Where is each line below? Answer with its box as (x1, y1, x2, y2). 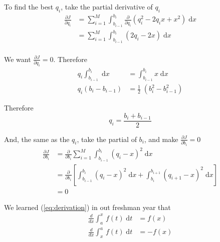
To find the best (4, 1, 54, 11)
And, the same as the (4, 133, 70, 144)
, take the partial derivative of (61, 1, 153, 11)
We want (4, 53, 31, 64)
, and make (144, 133, 178, 144)
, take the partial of (77, 133, 137, 144)
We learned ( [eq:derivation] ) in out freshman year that (4, 201, 171, 212)
